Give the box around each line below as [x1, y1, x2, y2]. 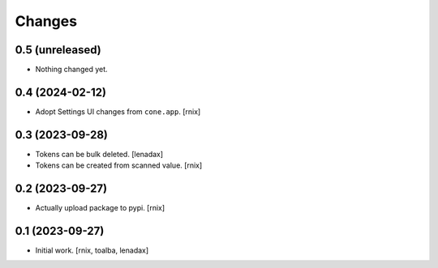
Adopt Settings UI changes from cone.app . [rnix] [35, 106, 201, 117]
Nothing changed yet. [35, 65, 109, 74]
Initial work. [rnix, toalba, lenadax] [35, 245, 149, 255]
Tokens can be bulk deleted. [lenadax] [35, 149, 164, 159]
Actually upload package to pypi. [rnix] [35, 203, 165, 213]
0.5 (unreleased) [15, 43, 101, 57]
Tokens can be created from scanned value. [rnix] [35, 160, 203, 170]
